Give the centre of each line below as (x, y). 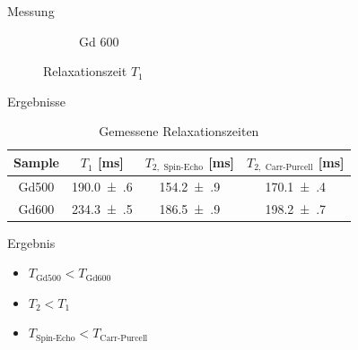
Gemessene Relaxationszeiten (179, 131)
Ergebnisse (36, 101)
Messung (31, 11)
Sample (36, 162)
